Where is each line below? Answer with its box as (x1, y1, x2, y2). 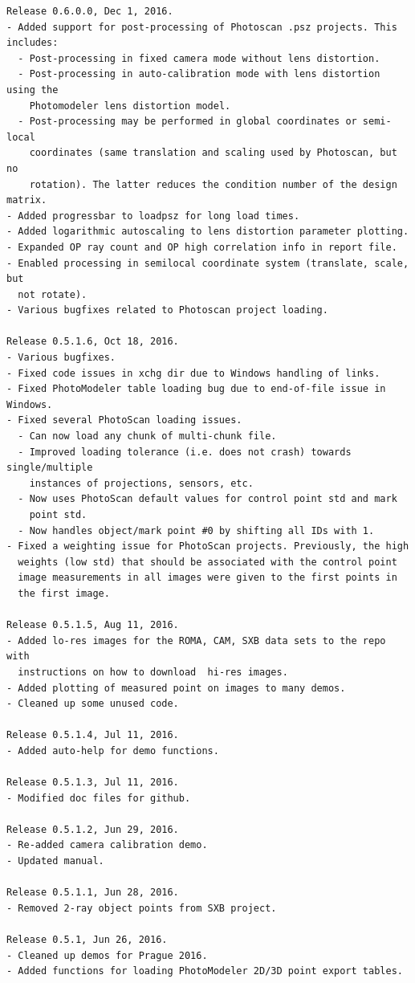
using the (6, 84, 59, 96)
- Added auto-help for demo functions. (6, 744, 219, 757)
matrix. (6, 194, 47, 206)
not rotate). (18, 288, 87, 300)
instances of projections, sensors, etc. (29, 477, 254, 489)
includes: (6, 37, 59, 49)
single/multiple (6, 462, 93, 474)
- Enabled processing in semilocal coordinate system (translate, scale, (6, 257, 409, 269)
